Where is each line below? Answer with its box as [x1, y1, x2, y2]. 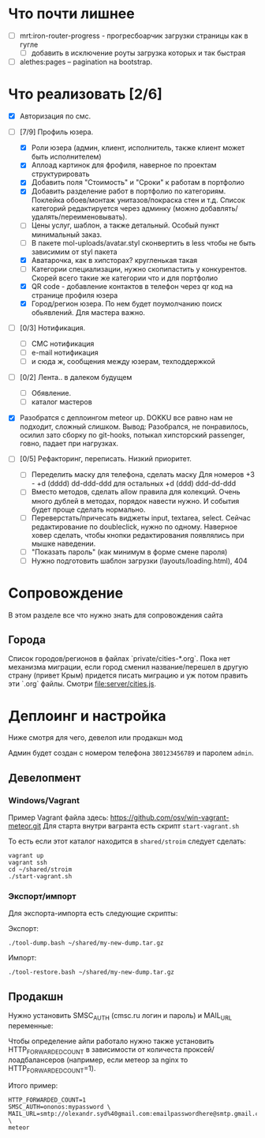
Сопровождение [8, 584, 124, 602]
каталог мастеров [31, 397, 92, 407]
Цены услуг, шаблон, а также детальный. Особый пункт [31, 220, 219, 230]
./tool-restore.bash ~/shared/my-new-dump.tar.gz [8, 968, 175, 976]
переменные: [8, 1020, 54, 1031]
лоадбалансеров [8, 1055, 65, 1065]
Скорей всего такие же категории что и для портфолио [31, 273, 218, 283]
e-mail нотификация [31, 347, 99, 357]
